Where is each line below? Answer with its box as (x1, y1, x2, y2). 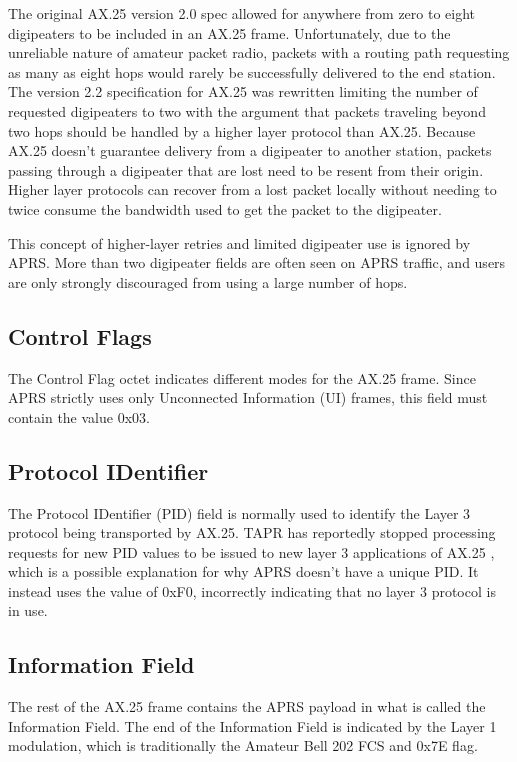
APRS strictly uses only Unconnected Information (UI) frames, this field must (8, 387, 488, 408)
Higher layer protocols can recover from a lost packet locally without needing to (8, 179, 497, 200)
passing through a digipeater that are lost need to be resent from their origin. (8, 159, 484, 180)
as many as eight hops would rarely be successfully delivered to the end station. (8, 61, 496, 82)
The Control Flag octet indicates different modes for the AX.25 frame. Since (8, 367, 476, 388)
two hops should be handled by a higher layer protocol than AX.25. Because (8, 120, 476, 141)
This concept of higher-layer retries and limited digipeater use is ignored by (8, 232, 471, 253)
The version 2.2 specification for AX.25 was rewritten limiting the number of (8, 81, 478, 102)
